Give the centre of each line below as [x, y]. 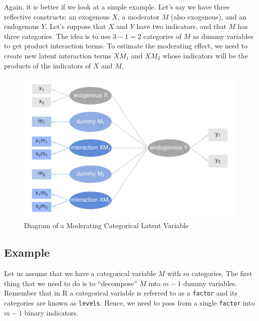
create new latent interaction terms [58, 55]
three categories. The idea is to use [57, 36]
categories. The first [222, 273]
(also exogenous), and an [209, 16]
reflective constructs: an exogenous [57, 16]
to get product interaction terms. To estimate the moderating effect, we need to [126, 46]
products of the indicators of [48, 65]
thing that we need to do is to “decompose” [71, 283]
